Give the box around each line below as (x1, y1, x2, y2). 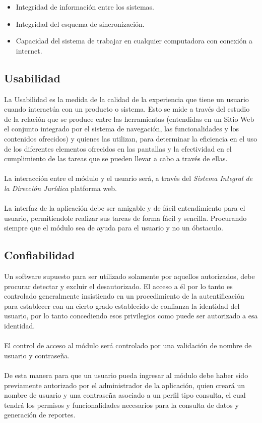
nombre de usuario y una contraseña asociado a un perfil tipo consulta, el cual (4, 390, 246, 400)
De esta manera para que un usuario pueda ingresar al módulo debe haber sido (4, 370, 248, 381)
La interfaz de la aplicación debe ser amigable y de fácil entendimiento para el (4, 203, 245, 213)
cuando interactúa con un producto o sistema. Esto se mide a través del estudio (4, 104, 250, 114)
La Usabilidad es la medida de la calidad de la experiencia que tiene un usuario (4, 93, 249, 104)
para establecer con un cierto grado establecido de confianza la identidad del (4, 300, 240, 311)
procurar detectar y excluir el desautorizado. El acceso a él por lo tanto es (4, 280, 233, 291)
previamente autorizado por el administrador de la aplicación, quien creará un (4, 380, 245, 390)
